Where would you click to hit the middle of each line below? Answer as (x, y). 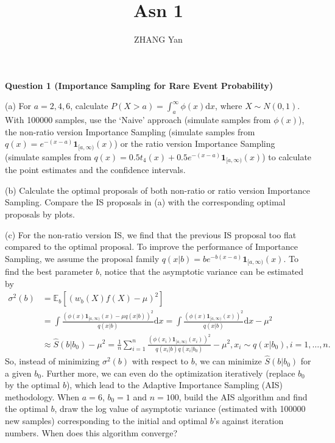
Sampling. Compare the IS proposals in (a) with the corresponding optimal (145, 202)
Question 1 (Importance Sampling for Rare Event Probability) (139, 85)
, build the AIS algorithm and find (243, 396)
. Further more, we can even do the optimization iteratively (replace (168, 373)
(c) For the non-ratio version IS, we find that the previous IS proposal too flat (151, 234)
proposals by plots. (40, 214)
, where (229, 106)
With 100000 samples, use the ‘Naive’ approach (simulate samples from (138, 120)
